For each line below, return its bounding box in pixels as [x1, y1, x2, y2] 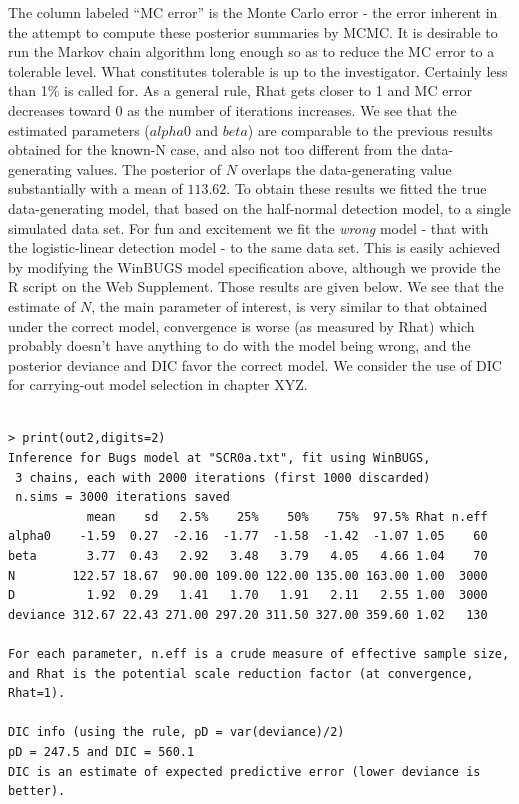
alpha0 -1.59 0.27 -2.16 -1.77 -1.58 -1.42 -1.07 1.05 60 [8, 529, 488, 544]
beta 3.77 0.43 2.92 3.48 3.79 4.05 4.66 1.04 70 [8, 549, 488, 564]
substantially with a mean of [8, 178, 183, 199]
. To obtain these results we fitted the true [226, 178, 487, 199]
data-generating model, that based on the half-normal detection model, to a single [8, 197, 512, 218]
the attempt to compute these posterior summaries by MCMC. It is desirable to [8, 21, 498, 42]
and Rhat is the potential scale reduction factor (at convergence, [8, 666, 474, 681]
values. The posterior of [76, 158, 221, 179]
